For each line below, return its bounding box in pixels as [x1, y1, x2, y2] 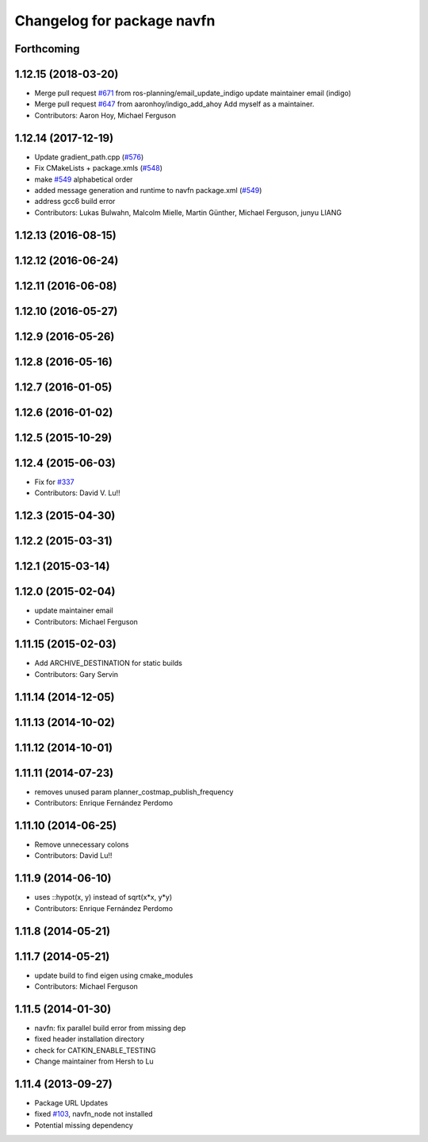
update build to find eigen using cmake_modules [34, 971, 193, 980]
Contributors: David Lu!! [34, 851, 113, 860]
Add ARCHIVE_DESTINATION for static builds [34, 659, 182, 668]
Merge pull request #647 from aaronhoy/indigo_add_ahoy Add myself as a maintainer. [34, 99, 315, 109]
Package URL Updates [34, 1098, 109, 1108]
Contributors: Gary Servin [34, 669, 119, 679]
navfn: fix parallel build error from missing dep [34, 1023, 186, 1032]
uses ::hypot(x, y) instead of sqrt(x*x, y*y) [34, 893, 173, 902]
